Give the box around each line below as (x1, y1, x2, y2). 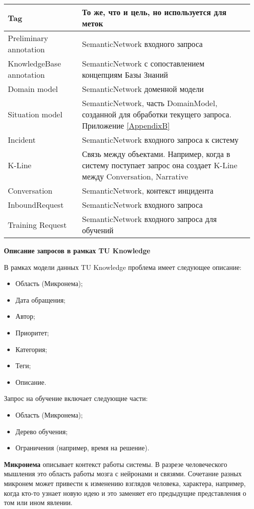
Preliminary (8, 32, 48, 44)
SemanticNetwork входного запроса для (82, 213, 217, 224)
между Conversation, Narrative (82, 171, 189, 182)
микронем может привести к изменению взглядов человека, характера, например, (4, 478, 246, 488)
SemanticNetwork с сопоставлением (82, 58, 205, 69)
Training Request (8, 219, 67, 230)
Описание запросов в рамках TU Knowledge (4, 245, 150, 255)
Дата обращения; (15, 294, 66, 305)
